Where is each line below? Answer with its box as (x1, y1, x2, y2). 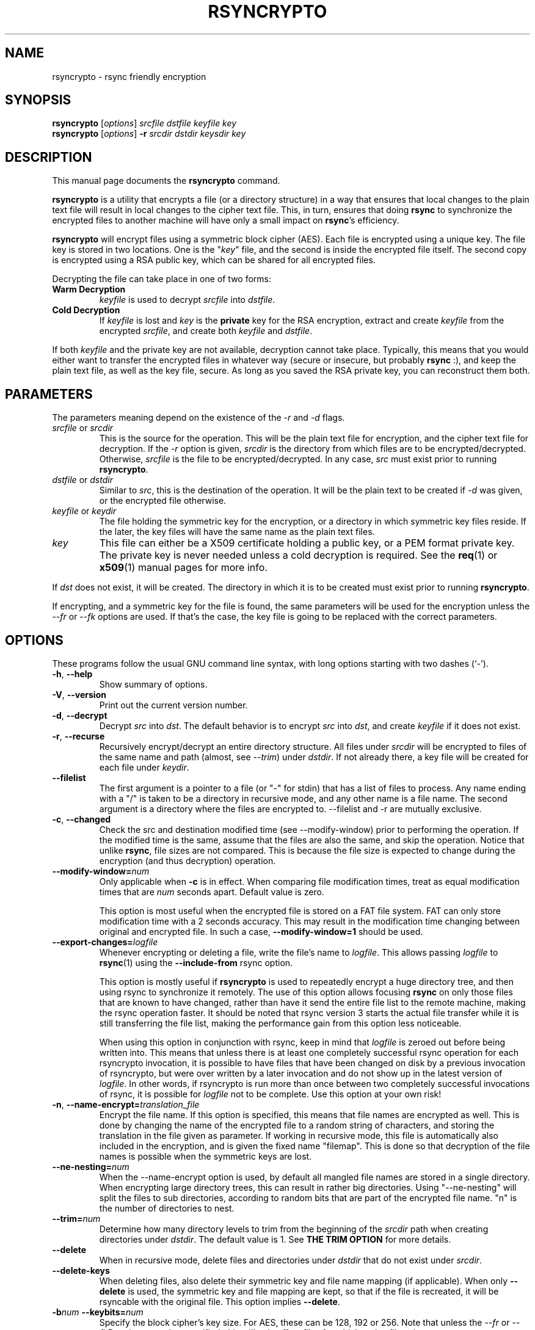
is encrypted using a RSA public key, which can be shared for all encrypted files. (52, 255, 376, 266)
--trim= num (52, 1213, 101, 1224)
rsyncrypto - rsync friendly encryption (52, 71, 206, 82)
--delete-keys (52, 1265, 110, 1276)
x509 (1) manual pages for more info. (99, 561, 267, 574)
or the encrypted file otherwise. (99, 495, 227, 506)
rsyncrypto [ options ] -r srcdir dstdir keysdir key (52, 128, 246, 139)
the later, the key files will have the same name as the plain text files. (99, 526, 375, 537)
